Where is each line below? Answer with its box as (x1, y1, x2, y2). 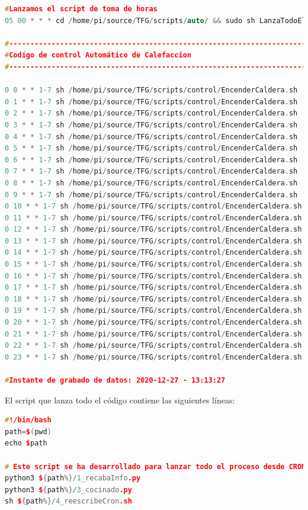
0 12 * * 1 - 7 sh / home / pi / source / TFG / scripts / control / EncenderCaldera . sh (5, 225, 302, 234)
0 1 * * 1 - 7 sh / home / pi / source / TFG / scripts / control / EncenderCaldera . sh (5, 97, 298, 106)
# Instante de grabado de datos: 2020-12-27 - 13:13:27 (5, 376, 226, 384)
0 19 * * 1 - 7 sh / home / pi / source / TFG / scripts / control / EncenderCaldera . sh (5, 306, 302, 315)
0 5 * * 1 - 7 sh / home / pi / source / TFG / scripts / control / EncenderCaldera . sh (5, 144, 298, 153)
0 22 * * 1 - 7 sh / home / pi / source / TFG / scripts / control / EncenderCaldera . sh (5, 341, 302, 350)
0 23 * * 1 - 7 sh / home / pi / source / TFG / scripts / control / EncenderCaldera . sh (5, 352, 302, 361)
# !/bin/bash (5, 416, 52, 425)
